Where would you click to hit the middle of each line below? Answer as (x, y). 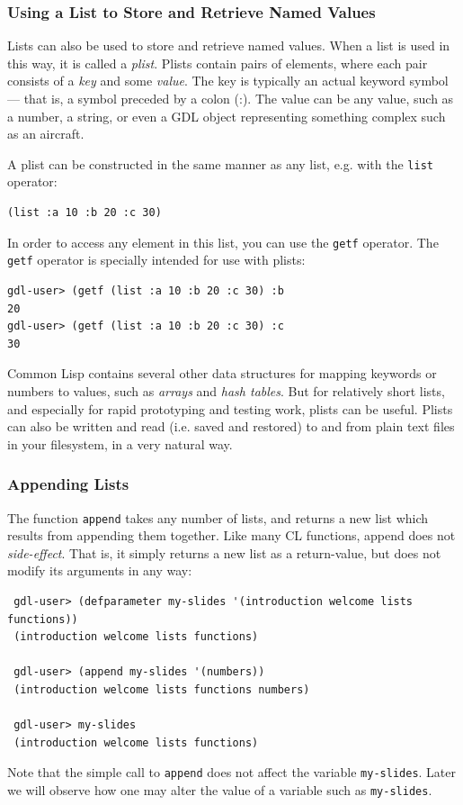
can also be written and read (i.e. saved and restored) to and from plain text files (231, 426)
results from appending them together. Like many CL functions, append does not (231, 535)
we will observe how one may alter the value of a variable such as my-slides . (220, 789)
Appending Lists (68, 484)
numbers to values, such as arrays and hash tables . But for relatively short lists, (226, 390)
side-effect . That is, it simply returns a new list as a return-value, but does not (224, 552)
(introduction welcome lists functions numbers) (162, 689)
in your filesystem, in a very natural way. (120, 443)
